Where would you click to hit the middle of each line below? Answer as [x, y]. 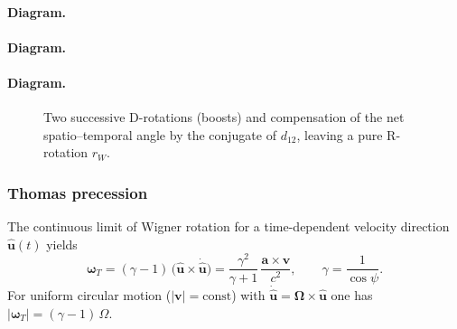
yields [62, 244]
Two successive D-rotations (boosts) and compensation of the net [224, 117]
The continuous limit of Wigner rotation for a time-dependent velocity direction [228, 226]
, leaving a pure [340, 134]
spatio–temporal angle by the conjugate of [160, 134]
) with [248, 294]
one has [352, 294]
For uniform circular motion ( [89, 294]
